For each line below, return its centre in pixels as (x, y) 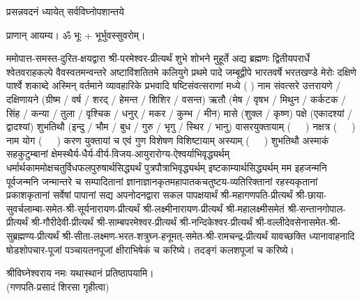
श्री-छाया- (311, 195)
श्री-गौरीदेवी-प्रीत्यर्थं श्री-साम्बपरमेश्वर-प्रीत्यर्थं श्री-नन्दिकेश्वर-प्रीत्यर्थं (142, 222)
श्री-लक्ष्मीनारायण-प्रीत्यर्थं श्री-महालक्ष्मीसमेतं (213, 208)
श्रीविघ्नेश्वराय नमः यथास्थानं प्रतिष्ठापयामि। (80, 273)
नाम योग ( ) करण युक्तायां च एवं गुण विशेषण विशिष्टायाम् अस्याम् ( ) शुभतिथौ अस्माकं (168, 140)
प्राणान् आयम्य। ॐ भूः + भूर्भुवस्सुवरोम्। (76, 34)
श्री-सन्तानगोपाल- (317, 208)
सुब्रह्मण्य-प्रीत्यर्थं (33, 235)
